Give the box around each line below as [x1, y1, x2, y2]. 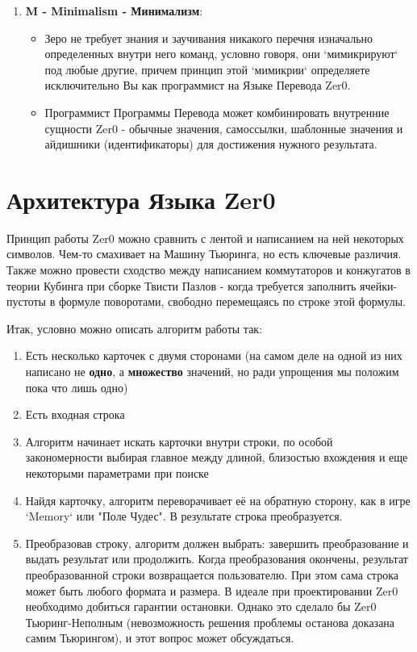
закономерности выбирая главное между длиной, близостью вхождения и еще [25, 449, 408, 466]
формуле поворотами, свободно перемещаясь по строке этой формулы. [58, 293, 406, 310]
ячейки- [360, 277, 398, 294]
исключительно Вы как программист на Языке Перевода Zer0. [44, 77, 351, 94]
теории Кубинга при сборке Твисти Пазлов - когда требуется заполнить [6, 277, 357, 294]
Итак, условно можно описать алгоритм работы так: [6, 320, 263, 336]
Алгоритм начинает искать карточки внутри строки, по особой [25, 433, 333, 449]
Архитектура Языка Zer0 [6, 182, 276, 215]
